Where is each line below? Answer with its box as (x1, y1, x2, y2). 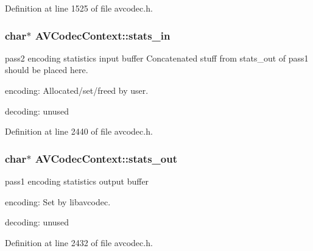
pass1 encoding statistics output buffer (5, 175, 149, 187)
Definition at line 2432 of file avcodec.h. (5, 236, 153, 249)
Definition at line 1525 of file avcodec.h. (5, 2, 153, 14)
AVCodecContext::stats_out (35, 150, 177, 166)
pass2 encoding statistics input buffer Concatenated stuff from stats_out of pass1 (5, 51, 309, 64)
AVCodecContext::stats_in (35, 27, 171, 43)
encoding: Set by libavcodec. (5, 195, 111, 208)
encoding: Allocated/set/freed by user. (5, 84, 149, 96)
